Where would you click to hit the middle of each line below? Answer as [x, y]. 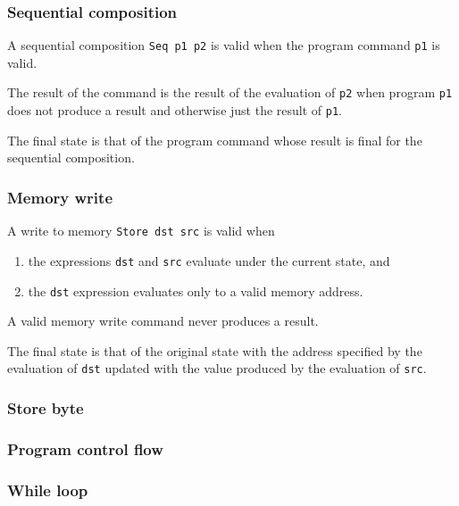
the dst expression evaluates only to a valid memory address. [196, 290]
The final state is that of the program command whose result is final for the [215, 140]
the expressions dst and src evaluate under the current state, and [209, 260]
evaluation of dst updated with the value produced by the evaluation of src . [217, 368]
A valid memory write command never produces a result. [163, 321]
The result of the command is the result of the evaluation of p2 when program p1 [230, 92]
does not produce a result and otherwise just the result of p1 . [175, 110]
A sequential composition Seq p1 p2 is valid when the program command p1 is [224, 45]
